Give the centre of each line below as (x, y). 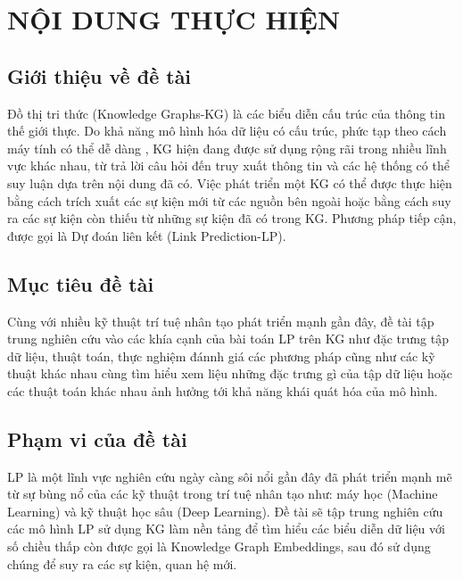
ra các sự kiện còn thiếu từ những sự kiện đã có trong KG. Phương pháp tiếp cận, (232, 218)
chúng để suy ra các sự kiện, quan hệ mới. (122, 563)
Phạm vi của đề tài (97, 438)
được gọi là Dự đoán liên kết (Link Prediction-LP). (147, 235)
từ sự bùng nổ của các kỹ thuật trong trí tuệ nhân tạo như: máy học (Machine (223, 494)
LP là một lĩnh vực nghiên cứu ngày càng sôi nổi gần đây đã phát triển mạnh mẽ (230, 476)
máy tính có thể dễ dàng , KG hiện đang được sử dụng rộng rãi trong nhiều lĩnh (227, 148)
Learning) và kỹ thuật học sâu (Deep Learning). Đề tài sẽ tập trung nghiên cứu (225, 511)
